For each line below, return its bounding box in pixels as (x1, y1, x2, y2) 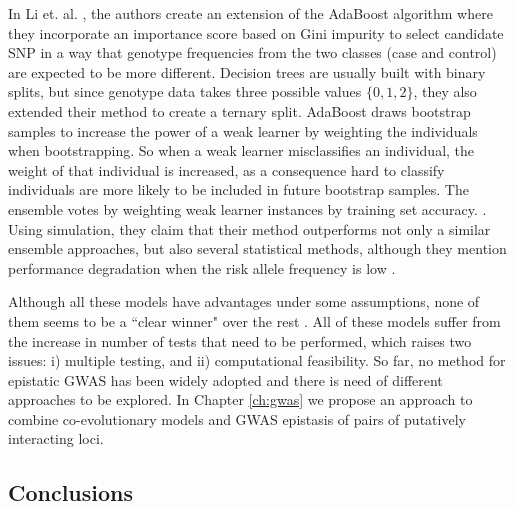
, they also (413, 81, 477, 102)
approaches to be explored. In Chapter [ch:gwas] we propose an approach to (8, 389, 473, 410)
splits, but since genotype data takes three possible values (8, 81, 362, 102)
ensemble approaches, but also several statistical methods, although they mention (8, 238, 507, 259)
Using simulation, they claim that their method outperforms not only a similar (8, 218, 491, 239)
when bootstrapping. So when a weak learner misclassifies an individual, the (8, 140, 475, 161)
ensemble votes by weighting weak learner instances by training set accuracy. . (8, 198, 487, 219)
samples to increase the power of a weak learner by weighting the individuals (8, 120, 478, 141)
